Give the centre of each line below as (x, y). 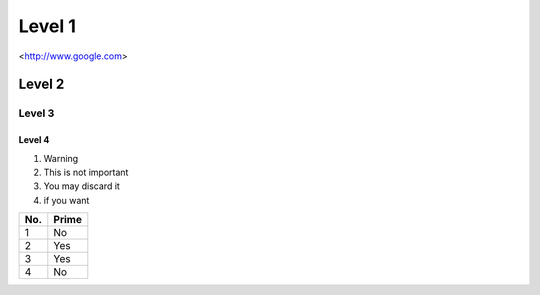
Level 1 (47, 26)
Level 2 (41, 84)
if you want (66, 200)
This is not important (86, 172)
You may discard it (81, 186)
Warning (61, 158)
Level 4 (34, 140)
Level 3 (36, 113)
